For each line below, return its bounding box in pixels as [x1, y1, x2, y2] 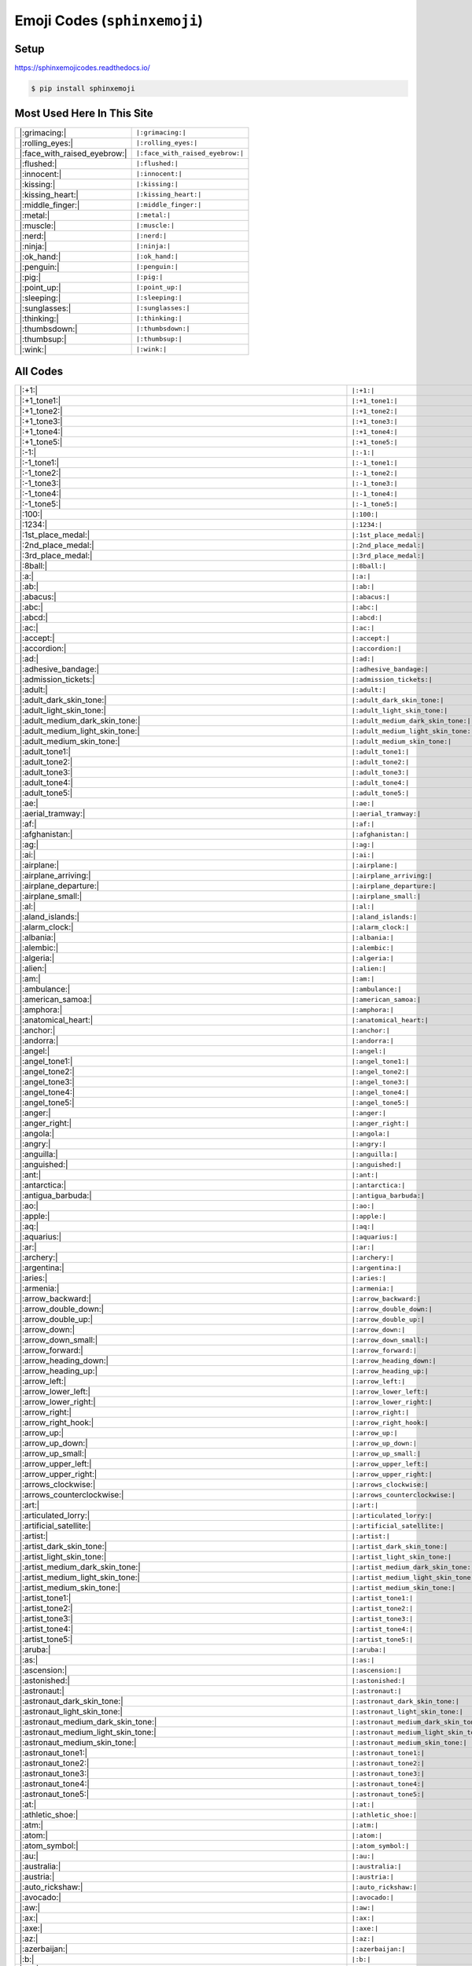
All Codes [14, 364, 63, 377]
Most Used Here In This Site [14, 107, 153, 120]
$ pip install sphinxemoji [31, 84, 135, 94]
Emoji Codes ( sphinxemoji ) [14, 12, 204, 29]
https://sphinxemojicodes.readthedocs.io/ [14, 63, 151, 72]
